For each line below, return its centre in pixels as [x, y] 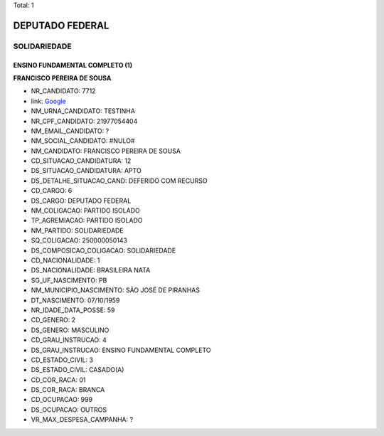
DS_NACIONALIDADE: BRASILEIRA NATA [91, 270]
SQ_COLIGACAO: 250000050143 [79, 240]
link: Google [49, 101]
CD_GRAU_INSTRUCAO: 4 [69, 340]
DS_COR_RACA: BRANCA [68, 390]
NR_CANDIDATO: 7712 [63, 91]
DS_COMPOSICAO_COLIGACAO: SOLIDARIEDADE [103, 250]
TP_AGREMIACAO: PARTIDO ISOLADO [87, 220]
